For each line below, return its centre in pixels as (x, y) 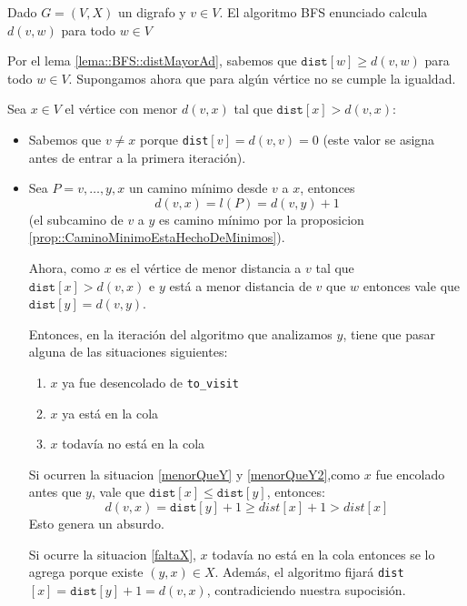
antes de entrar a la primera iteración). (137, 157)
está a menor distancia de (240, 285)
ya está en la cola (110, 413)
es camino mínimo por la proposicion (262, 219)
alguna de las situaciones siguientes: (128, 352)
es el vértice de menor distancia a (209, 268)
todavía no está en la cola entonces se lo (323, 554)
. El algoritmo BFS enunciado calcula (323, 12)
